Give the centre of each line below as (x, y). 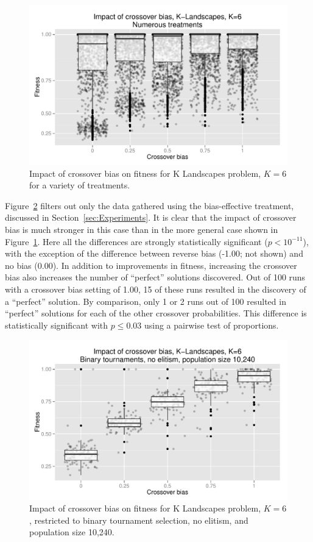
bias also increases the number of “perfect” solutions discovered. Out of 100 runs (155, 277)
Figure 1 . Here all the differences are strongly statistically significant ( (136, 241)
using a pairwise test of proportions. (211, 325)
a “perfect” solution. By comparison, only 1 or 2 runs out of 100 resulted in (146, 301)
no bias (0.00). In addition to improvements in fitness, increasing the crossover (151, 265)
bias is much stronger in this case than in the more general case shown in (142, 230)
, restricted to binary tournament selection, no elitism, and (139, 520)
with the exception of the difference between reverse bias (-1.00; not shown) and (154, 253)
